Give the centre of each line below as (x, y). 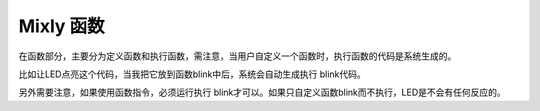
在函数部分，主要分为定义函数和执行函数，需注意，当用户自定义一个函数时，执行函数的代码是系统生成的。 (237, 56)
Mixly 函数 (61, 26)
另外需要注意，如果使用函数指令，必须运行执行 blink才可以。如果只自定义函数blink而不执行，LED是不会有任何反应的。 (262, 92)
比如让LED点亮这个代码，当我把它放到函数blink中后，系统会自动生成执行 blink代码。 (192, 74)
